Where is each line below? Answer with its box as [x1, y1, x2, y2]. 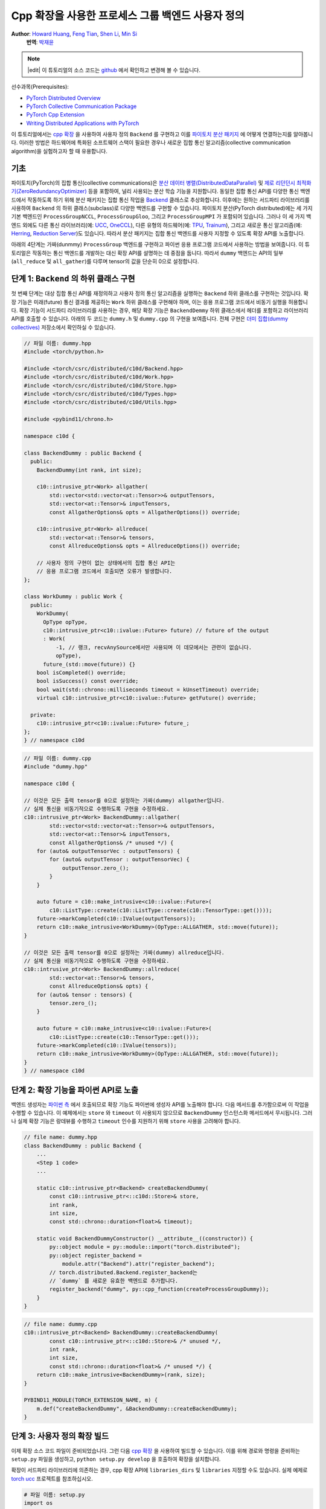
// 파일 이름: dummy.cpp [24, 754, 92, 762]
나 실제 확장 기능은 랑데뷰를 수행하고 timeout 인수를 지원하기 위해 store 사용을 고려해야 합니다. [11, 1117, 241, 1125]
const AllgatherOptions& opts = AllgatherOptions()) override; [49, 509, 241, 515]
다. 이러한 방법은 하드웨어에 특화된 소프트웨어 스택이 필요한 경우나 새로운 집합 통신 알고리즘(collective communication [11, 139, 291, 146]
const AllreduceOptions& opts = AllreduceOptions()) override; [49, 543, 241, 549]
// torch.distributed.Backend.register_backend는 [49, 1269, 198, 1276]
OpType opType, [43, 619, 88, 625]
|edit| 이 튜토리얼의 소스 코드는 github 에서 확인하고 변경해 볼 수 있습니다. [27, 66, 200, 74]
